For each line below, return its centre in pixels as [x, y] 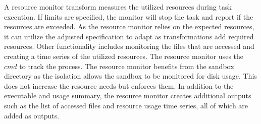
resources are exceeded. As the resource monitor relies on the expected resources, [129, 26]
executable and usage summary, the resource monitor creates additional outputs [128, 96]
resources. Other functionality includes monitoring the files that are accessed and [129, 46]
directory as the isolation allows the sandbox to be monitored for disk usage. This [130, 76]
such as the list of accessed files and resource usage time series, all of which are [126, 105]
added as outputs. [32, 115]
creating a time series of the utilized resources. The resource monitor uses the [124, 56]
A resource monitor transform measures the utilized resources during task [118, 7]
